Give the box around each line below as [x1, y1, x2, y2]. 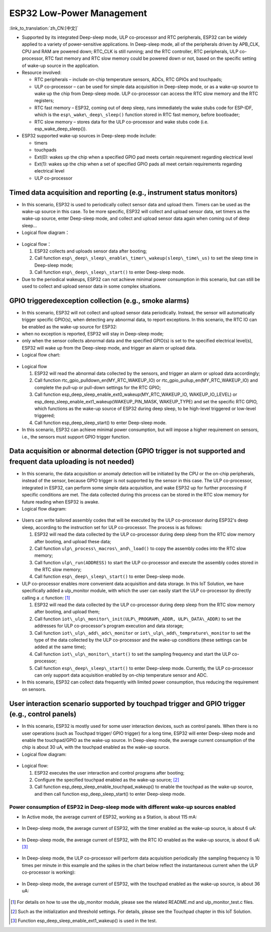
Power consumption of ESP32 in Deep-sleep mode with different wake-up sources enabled [9, 803, 236, 810]
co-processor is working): [22, 869, 76, 875]
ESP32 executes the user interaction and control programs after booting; [34, 770, 185, 776]
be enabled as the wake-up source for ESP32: [22, 323, 117, 329]
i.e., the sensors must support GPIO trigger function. [22, 434, 130, 440]
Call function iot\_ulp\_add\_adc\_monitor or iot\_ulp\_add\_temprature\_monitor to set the [34, 630, 251, 636]
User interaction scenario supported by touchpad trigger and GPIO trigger [9, 699, 245, 708]
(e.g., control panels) [9, 710, 77, 719]
